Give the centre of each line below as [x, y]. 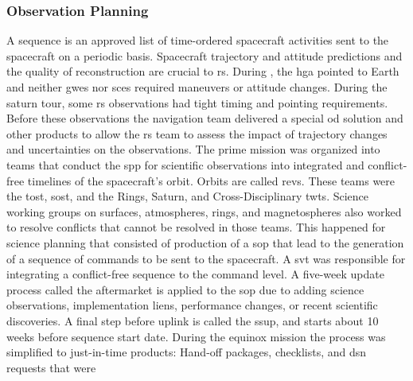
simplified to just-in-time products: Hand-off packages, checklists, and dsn [187, 352]
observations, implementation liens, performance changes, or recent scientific [192, 305]
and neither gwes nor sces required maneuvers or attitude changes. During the [197, 87]
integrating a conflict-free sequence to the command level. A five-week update [195, 274]
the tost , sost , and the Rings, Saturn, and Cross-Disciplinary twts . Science [188, 196]
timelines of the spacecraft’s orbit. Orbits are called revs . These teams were [211, 180]
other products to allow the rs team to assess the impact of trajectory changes [197, 133]
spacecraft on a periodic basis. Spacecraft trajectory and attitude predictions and [205, 55]
